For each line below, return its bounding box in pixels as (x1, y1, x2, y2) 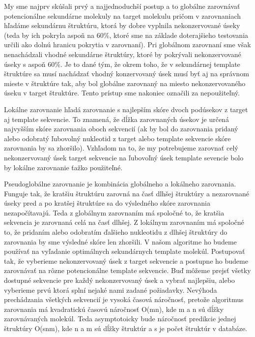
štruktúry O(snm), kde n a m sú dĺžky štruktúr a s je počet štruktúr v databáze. (4, 323, 247, 333)
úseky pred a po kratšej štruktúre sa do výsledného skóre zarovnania (4, 198, 210, 208)
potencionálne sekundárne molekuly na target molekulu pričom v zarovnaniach (4, 10, 241, 21)
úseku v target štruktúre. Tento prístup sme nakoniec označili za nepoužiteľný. (4, 88, 240, 98)
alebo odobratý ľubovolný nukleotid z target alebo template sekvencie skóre (4, 133, 231, 143)
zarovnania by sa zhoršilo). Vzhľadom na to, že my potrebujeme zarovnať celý (4, 143, 238, 153)
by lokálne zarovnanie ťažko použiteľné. (4, 162, 123, 172)
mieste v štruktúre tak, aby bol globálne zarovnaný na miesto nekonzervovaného (4, 78, 246, 88)
